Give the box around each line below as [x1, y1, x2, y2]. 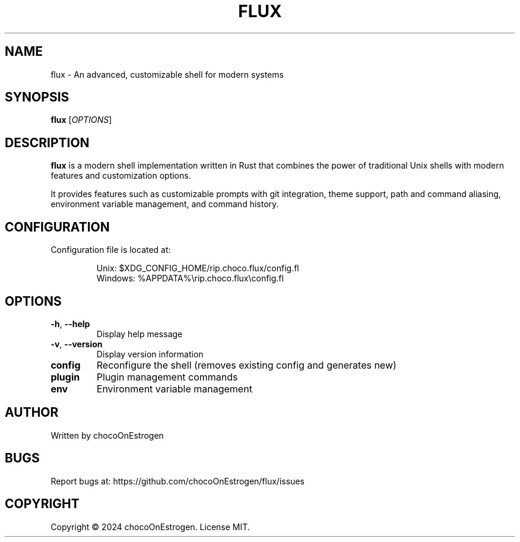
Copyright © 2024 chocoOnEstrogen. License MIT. [50, 521, 250, 532]
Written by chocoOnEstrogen [50, 430, 164, 440]
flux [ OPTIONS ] [50, 115, 112, 125]
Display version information [96, 348, 204, 359]
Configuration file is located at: [50, 245, 171, 255]
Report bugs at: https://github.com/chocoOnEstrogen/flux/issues [50, 476, 305, 486]
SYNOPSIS [5, 90, 69, 105]
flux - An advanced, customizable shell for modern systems [50, 69, 284, 80]
